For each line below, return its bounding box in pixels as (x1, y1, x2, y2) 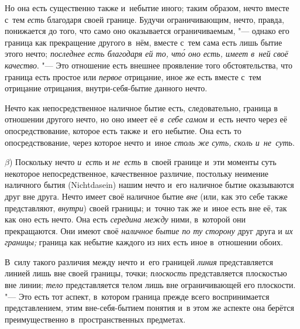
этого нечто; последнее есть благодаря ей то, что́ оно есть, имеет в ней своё (5, 47, 288, 60)
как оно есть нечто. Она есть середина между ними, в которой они (5, 213, 246, 225)
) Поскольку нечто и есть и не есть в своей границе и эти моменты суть (9, 156, 277, 168)
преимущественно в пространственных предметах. (5, 313, 186, 325)
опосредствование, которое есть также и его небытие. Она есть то (5, 124, 242, 136)
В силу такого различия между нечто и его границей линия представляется (5, 255, 273, 268)
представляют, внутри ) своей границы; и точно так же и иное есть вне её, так (5, 201, 287, 214)
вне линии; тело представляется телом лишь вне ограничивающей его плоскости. (5, 279, 296, 291)
